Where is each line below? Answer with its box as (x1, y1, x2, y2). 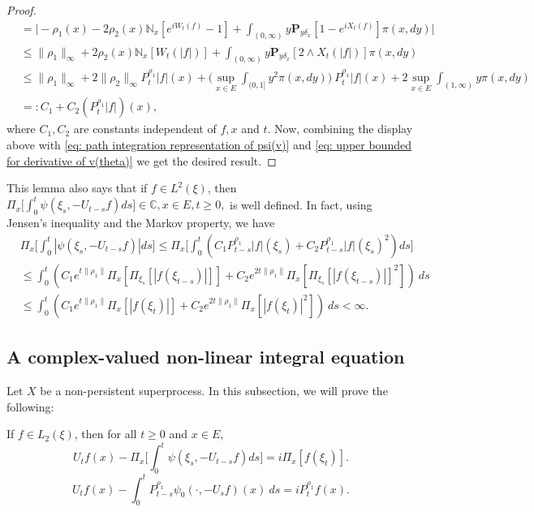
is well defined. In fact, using (230, 196, 373, 213)
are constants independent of (73, 120, 217, 137)
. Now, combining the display (267, 120, 413, 137)
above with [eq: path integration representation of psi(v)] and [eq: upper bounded (6, 136, 411, 153)
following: (6, 398, 54, 415)
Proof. (6, 2, 37, 18)
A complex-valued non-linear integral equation (6, 344, 405, 369)
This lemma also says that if (6, 179, 148, 196)
